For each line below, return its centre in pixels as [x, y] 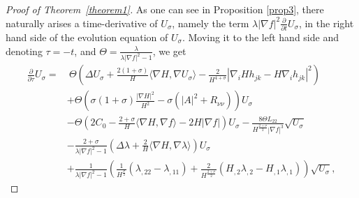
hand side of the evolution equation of [87, 37]
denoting [24, 51]
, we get [169, 51]
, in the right [326, 23]
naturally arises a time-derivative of [82, 23]
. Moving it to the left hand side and [260, 37]
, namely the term [211, 23]
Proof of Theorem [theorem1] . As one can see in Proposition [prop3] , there [165, 9]
